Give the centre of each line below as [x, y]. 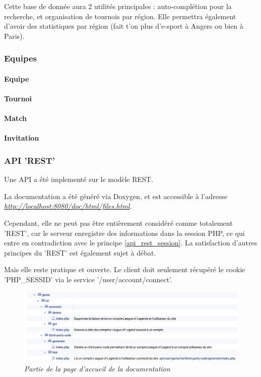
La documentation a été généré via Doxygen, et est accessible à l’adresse [116, 196]
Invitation [22, 138]
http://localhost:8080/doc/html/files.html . [68, 206]
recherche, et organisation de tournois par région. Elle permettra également [120, 16]
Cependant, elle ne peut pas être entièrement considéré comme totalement [118, 223]
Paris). [14, 36]
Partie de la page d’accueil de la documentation [97, 368]
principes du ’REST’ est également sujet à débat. [80, 252]
